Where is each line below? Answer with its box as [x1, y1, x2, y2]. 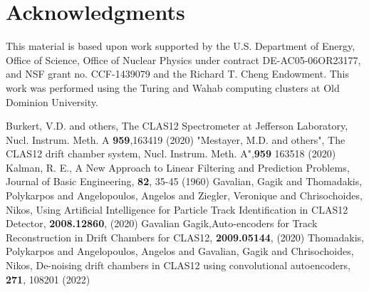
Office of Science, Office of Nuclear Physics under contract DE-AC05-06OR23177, [6, 52, 361, 67]
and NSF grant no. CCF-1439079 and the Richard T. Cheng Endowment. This [6, 66, 350, 81]
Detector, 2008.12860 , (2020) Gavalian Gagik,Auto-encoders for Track [6, 216, 318, 231]
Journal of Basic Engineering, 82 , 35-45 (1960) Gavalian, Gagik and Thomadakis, [6, 174, 363, 189]
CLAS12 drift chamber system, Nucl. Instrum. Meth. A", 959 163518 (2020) [6, 146, 336, 161]
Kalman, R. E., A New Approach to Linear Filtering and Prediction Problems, [6, 160, 350, 174]
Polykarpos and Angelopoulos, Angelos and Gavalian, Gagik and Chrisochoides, [6, 244, 354, 259]
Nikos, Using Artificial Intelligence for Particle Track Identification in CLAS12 [6, 202, 348, 217]
